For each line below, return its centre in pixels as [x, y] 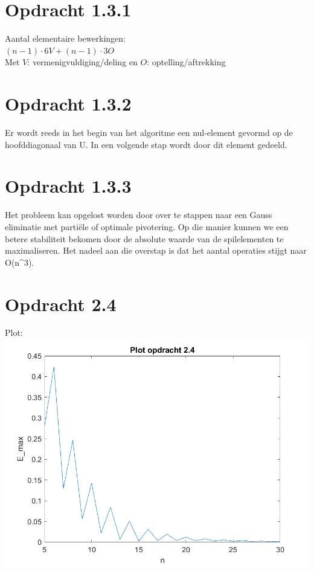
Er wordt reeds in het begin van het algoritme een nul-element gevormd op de [149, 133]
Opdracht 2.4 [61, 304]
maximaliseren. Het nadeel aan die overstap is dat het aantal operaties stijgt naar [156, 250]
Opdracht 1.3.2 [68, 104]
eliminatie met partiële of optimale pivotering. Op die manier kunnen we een [147, 226]
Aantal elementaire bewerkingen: [65, 38]
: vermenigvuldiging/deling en [82, 62]
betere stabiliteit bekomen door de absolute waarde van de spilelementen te [144, 238]
